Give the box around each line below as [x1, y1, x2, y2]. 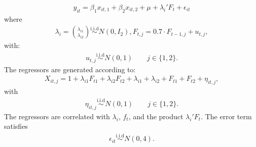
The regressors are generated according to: [4, 64, 136, 74]
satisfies [4, 121, 28, 131]
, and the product [128, 111, 184, 121]
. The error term [201, 111, 252, 121]
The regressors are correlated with [4, 111, 110, 121]
